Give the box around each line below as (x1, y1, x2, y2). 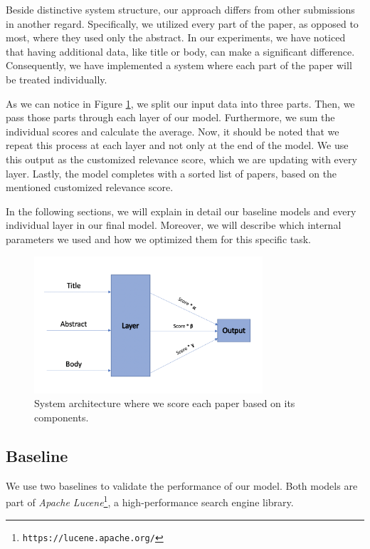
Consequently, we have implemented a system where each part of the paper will (6, 58, 352, 73)
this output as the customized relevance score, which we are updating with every (6, 151, 357, 166)
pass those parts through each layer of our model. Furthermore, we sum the (6, 110, 335, 125)
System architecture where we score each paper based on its (34, 396, 295, 411)
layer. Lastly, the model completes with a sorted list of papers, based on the (6, 165, 337, 180)
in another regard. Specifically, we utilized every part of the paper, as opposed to (6, 16, 359, 31)
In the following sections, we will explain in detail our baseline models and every (6, 203, 356, 218)
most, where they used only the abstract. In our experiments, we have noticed (6, 30, 346, 45)
